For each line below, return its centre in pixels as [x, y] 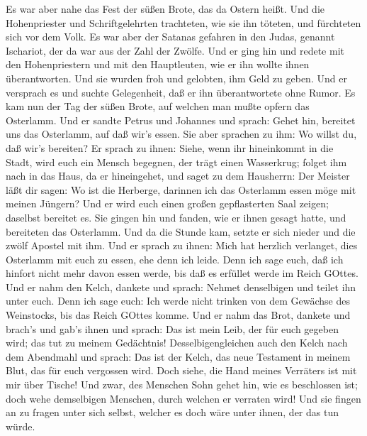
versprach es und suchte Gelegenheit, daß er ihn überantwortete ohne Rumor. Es [181, 92]
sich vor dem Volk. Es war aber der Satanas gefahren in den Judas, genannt [170, 37]
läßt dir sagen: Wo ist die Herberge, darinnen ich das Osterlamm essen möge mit [181, 189]
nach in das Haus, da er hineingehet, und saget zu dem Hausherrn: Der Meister [178, 176]
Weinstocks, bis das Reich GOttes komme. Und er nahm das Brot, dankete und [178, 315]
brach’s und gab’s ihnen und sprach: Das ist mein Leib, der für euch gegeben [172, 328]
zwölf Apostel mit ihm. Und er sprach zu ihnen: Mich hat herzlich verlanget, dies [182, 245]
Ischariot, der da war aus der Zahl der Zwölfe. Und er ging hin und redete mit [175, 50]
